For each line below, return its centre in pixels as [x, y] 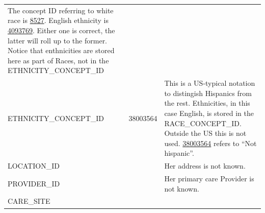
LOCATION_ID [34, 166]
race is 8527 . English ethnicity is [58, 20]
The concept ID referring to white [61, 10]
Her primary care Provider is [209, 178]
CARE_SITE [29, 201]
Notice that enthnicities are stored [61, 50]
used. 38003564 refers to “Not [210, 143]
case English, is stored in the [209, 113]
